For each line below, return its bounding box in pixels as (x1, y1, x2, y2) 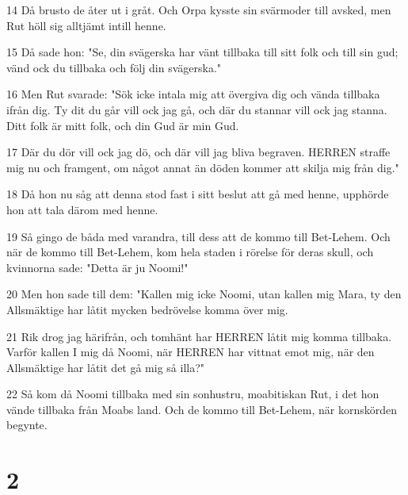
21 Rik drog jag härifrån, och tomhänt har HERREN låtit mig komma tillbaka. (6, 328, 392, 344)
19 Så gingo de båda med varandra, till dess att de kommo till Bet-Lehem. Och (6, 228, 391, 244)
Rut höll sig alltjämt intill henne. (6, 17, 166, 33)
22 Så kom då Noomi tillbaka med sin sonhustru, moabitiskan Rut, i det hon (6, 386, 379, 402)
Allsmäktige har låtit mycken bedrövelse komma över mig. (6, 301, 288, 317)
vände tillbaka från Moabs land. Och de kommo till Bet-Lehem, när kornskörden (6, 401, 398, 417)
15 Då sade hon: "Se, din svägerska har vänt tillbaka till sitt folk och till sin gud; (6, 44, 398, 60)
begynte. (6, 416, 48, 433)
